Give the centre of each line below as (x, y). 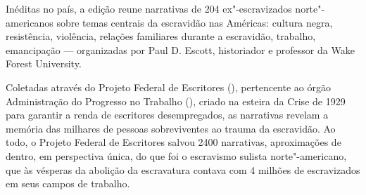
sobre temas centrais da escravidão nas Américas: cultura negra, (195, 22)
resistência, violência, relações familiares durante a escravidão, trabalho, (161, 36)
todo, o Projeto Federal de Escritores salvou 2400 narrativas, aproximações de (173, 142)
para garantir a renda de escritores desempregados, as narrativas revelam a (167, 115)
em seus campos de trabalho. (68, 183)
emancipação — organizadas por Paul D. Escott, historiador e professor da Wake (180, 49)
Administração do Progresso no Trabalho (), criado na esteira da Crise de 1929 (176, 101)
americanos (30, 22)
